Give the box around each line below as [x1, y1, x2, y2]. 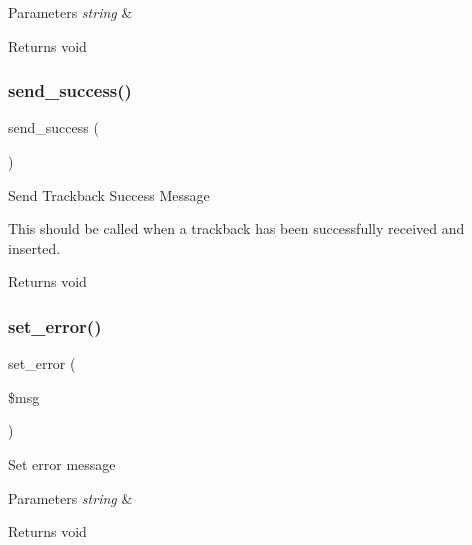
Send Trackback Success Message [8, 184, 210, 205]
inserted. [8, 237, 61, 258]
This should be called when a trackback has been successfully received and [8, 218, 465, 239]
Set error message [8, 453, 116, 474]
